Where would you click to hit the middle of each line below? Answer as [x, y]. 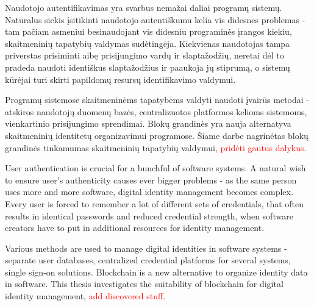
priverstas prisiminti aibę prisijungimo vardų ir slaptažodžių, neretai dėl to [145, 55]
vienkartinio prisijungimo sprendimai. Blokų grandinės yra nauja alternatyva [148, 123]
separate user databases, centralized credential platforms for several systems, [148, 260]
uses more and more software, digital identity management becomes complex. [149, 192]
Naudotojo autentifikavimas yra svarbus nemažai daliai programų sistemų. [144, 7]
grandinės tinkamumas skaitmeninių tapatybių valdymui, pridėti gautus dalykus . [156, 147]
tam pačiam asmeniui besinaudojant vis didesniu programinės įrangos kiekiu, [148, 31]
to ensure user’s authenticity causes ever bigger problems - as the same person [151, 180]
